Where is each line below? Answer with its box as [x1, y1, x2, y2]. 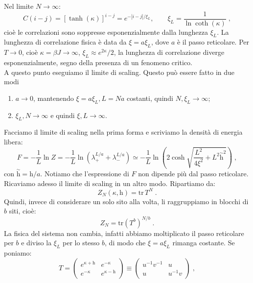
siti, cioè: [9, 206, 36, 216]
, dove [151, 37, 169, 47]
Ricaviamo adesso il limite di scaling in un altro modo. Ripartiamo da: [4, 178, 215, 188]
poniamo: [4, 247, 32, 258]
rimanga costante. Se [172, 237, 235, 248]
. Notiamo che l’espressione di [40, 168, 129, 179]
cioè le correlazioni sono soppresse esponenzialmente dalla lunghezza [4, 26, 208, 37]
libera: [4, 137, 23, 147]
